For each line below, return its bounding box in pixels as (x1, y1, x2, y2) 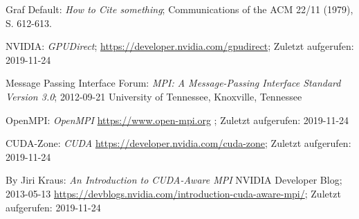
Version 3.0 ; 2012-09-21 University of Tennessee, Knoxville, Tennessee (6, 89, 302, 103)
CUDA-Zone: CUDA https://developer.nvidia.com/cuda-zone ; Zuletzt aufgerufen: (6, 136, 351, 150)
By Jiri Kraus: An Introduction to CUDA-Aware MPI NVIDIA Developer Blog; (6, 173, 342, 187)
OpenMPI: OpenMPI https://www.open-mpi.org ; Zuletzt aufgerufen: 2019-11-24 (6, 112, 349, 127)
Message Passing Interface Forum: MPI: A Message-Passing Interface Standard (6, 76, 341, 90)
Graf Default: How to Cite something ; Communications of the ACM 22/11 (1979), (6, 2, 353, 16)
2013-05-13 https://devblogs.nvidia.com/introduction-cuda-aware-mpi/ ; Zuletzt (6, 186, 341, 200)
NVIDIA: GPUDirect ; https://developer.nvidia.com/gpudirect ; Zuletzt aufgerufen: (6, 39, 354, 53)
